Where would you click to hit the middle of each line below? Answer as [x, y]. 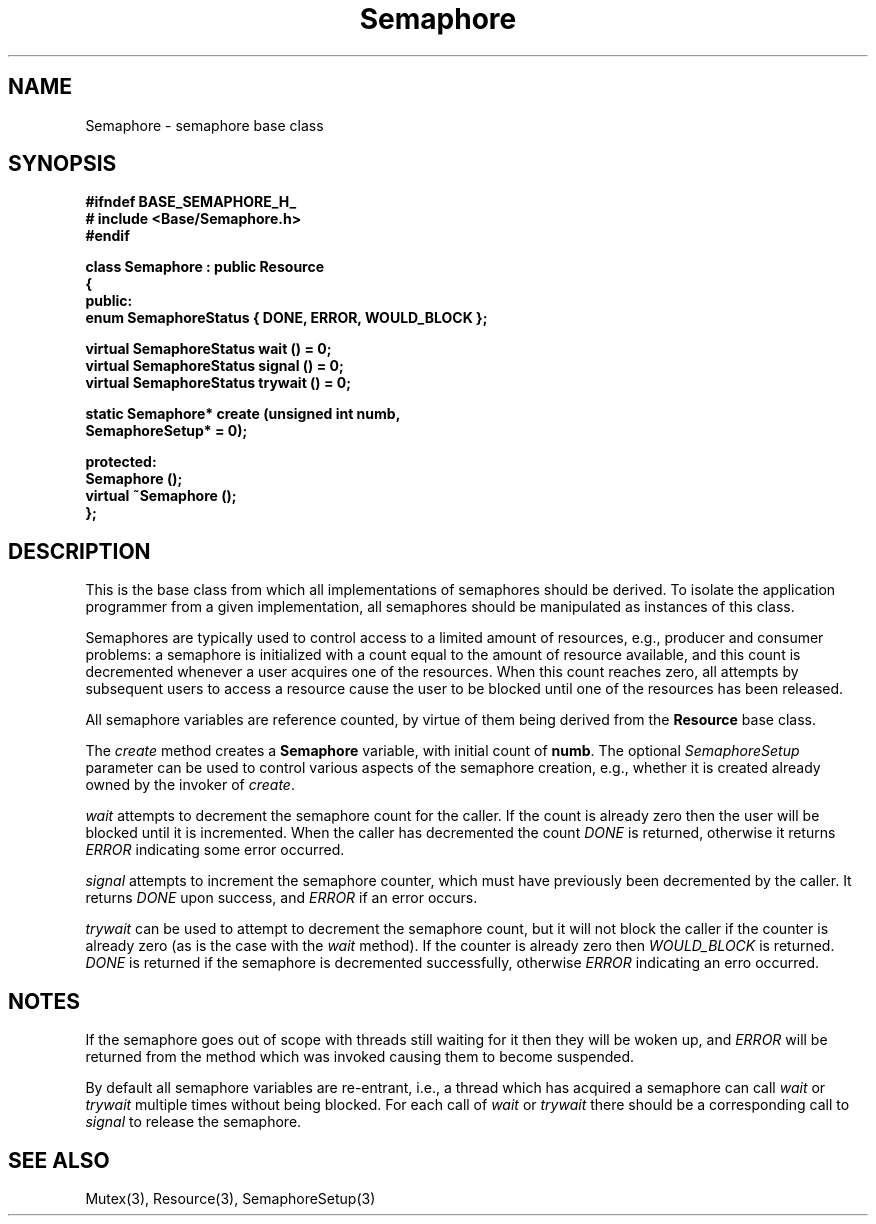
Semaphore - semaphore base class [204, 125]
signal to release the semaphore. [193, 1122]
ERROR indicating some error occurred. [215, 850]
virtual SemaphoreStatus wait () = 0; [208, 349]
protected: [121, 462]
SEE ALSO [59, 1160]
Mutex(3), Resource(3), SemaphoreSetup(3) [230, 1198]
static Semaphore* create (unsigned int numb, [243, 414]
